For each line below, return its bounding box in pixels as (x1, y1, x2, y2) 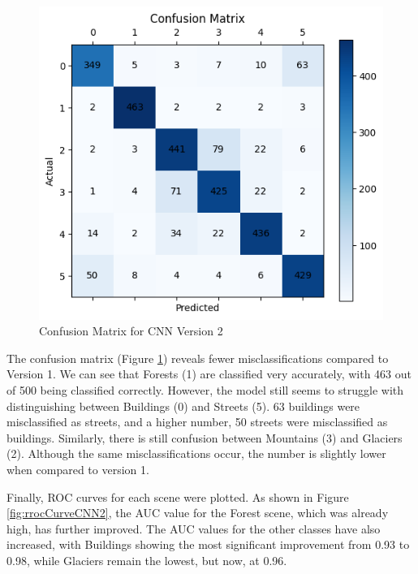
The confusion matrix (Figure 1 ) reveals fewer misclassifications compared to (6, 349, 389, 366)
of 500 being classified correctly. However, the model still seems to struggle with (6, 381, 404, 398)
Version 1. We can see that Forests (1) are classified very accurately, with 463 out (6, 365, 412, 382)
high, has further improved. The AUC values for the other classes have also (6, 520, 381, 537)
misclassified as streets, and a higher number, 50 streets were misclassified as (6, 413, 388, 430)
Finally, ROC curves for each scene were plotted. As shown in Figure (6, 488, 349, 505)
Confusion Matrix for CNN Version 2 (39, 322, 223, 339)
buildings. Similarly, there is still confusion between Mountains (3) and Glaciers (6, 429, 403, 446)
